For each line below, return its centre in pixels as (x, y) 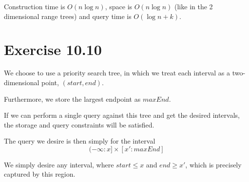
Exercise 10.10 (53, 49)
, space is (119, 6)
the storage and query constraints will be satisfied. (79, 124)
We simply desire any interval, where (59, 164)
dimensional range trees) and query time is (68, 16)
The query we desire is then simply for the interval (80, 141)
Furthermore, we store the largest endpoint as (72, 99)
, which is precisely (213, 164)
